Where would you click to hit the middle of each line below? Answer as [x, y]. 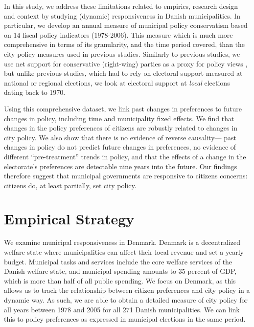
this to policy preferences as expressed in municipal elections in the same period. [125, 319]
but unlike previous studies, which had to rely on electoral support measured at [123, 73]
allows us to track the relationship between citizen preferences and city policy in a [127, 290]
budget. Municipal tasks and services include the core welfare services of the [118, 261]
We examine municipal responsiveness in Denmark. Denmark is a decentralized [122, 242]
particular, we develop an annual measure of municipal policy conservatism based [126, 25]
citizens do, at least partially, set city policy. [70, 185]
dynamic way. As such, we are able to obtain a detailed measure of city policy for [126, 299]
